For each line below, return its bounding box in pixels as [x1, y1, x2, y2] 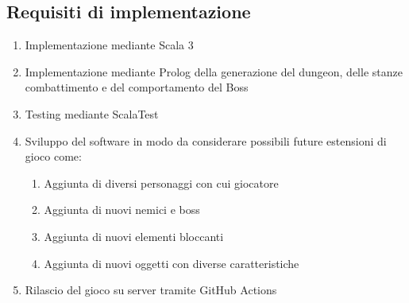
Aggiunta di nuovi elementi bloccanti [44, 227, 224, 244]
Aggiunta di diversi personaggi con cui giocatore [44, 174, 279, 191]
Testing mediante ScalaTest [25, 105, 159, 122]
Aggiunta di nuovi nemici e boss [44, 201, 200, 218]
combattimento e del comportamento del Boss [25, 79, 249, 95]
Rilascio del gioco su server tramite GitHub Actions [25, 282, 277, 298]
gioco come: [25, 148, 82, 165]
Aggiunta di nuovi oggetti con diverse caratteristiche [44, 254, 299, 271]
